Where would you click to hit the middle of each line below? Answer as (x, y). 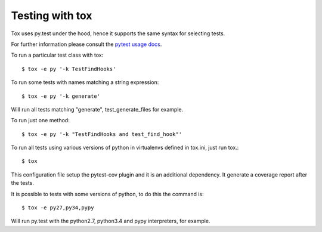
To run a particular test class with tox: (57, 55)
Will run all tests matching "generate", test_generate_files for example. (97, 109)
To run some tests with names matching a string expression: (85, 82)
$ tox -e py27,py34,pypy (58, 208)
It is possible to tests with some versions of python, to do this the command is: (107, 194)
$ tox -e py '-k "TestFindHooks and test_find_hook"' (102, 134)
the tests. (22, 183)
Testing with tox (52, 16)
